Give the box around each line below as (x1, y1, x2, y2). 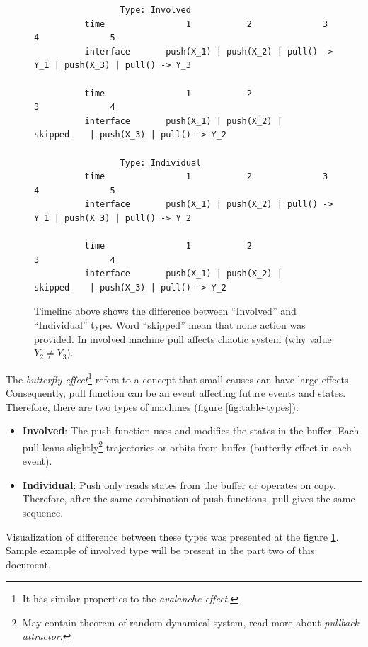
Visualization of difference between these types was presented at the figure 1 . (6, 529, 339, 544)
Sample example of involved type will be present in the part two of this (6, 543, 315, 558)
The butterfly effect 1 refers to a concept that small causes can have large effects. (6, 369, 352, 386)
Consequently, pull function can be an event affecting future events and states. (6, 386, 346, 400)
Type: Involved (120, 5, 191, 15)
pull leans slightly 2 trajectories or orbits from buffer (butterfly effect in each (22, 437, 352, 454)
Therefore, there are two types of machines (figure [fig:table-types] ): (6, 399, 299, 414)
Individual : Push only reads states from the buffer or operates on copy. (22, 477, 336, 492)
